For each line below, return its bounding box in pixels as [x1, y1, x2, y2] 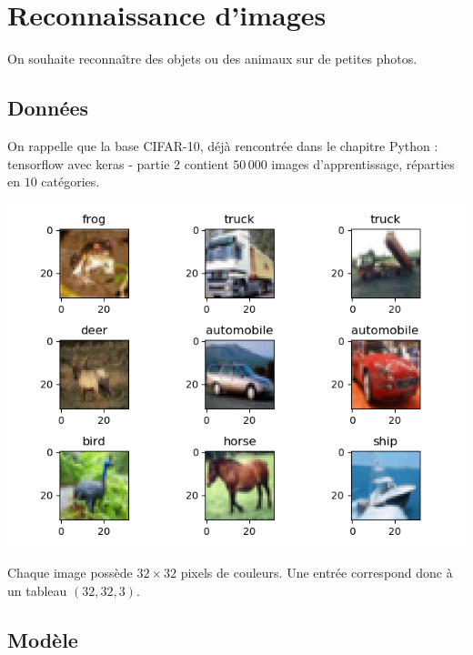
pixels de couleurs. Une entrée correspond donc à [180, 563, 453, 582]
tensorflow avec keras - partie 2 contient [7, 154, 229, 173]
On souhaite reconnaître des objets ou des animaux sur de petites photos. [7, 49, 418, 68]
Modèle [7, 625, 78, 653]
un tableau [7, 580, 67, 600]
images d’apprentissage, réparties [271, 154, 455, 173]
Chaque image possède [7, 563, 133, 582]
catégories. [41, 172, 100, 191]
